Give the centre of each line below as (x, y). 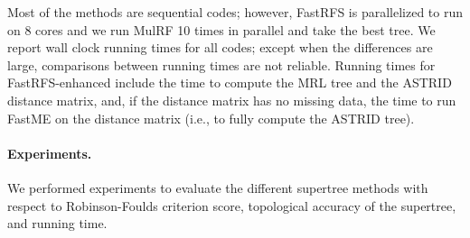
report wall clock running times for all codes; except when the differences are (220, 47)
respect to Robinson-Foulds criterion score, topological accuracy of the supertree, (232, 205)
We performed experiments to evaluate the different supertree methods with (218, 187)
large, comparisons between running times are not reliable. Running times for (221, 64)
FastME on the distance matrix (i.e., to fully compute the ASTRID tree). (211, 118)
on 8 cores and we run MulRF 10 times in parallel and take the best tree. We (221, 29)
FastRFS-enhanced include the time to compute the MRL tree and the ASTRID (230, 82)
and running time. (57, 223)
